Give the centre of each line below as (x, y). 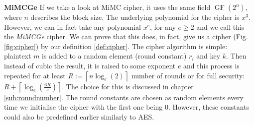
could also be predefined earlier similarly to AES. (79, 116)
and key (208, 56)
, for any (163, 27)
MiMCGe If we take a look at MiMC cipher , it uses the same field (107, 7)
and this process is (211, 65)
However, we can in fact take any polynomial (72, 27)
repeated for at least (35, 75)
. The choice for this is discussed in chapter (128, 86)
